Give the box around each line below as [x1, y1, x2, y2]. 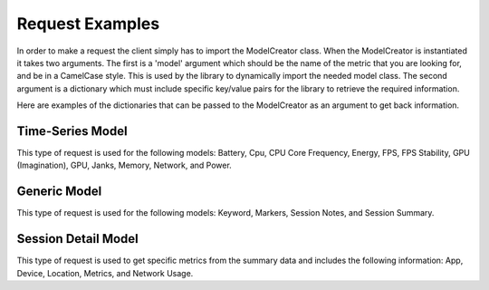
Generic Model [16, 184, 102, 199]
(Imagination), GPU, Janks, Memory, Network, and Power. [16, 159, 233, 171]
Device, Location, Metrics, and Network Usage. [16, 267, 194, 278]
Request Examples [16, 14, 160, 34]
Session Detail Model [16, 231, 139, 246]
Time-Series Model [16, 123, 128, 139]
